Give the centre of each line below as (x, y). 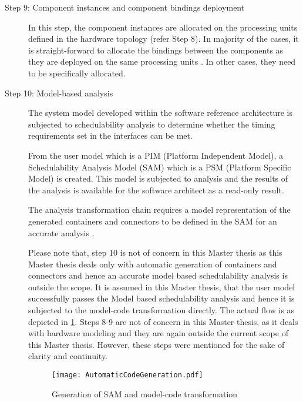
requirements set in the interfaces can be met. (110, 135)
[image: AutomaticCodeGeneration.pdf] (127, 375)
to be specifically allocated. (77, 73)
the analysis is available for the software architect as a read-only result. (156, 190)
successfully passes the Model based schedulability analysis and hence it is (161, 298)
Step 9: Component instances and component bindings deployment (125, 7)
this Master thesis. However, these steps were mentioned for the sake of (156, 344)
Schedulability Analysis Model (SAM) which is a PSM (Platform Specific (160, 167)
